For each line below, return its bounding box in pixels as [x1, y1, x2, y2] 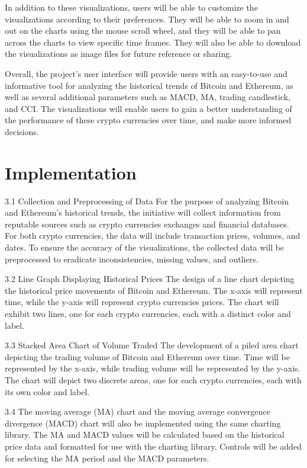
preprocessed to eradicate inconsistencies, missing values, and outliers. [5, 252, 258, 265]
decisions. [5, 125, 39, 137]
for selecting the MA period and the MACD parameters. [5, 451, 209, 464]
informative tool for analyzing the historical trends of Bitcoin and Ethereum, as [5, 79, 293, 91]
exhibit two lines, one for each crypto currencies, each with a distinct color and [5, 307, 291, 319]
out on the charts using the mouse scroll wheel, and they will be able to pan [5, 24, 281, 37]
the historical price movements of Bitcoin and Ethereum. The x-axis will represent [5, 284, 303, 296]
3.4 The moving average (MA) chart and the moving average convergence [5, 405, 270, 418]
